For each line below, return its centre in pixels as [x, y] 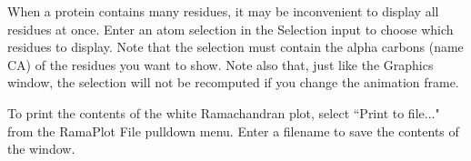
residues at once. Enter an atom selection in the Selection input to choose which [230, 29]
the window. [41, 149]
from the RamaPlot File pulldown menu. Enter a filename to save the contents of [233, 131]
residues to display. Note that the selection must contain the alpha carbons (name [235, 47]
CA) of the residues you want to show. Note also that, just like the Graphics [220, 64]
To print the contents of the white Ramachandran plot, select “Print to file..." [224, 112]
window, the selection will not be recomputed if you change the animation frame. [233, 82]
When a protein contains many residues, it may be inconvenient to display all [223, 11]
